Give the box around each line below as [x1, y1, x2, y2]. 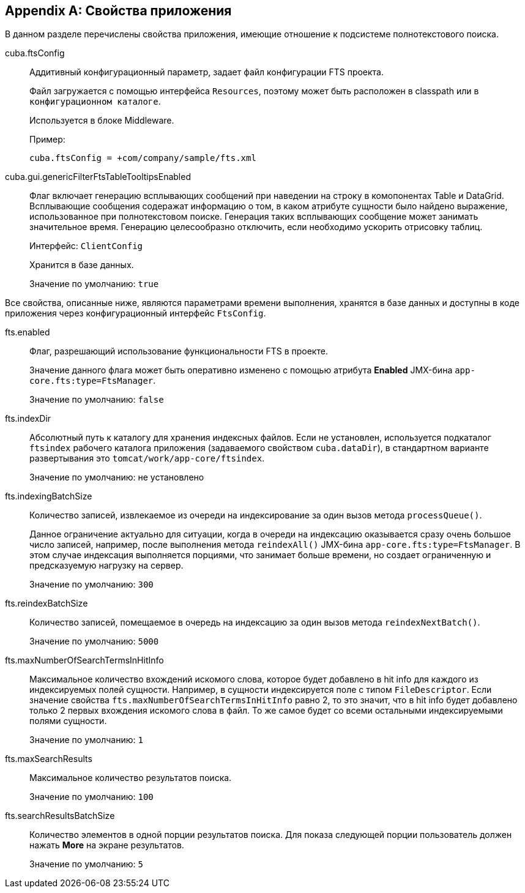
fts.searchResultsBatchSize [5, 810, 115, 821]
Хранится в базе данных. [29, 260, 134, 271]
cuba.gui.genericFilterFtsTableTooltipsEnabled [5, 171, 191, 182]
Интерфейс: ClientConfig [29, 241, 143, 252]
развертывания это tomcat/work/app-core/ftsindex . [29, 453, 265, 464]
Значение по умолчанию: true [29, 278, 159, 290]
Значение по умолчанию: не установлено [29, 472, 204, 483]
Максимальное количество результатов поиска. [29, 772, 232, 783]
